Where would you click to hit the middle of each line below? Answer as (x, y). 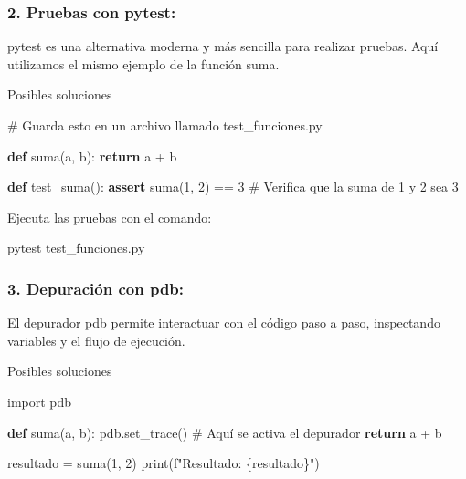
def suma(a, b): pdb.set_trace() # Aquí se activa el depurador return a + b (225, 432)
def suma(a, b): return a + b (92, 156)
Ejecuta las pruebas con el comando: (110, 217)
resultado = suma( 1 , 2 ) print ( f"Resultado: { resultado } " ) (164, 463)
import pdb (40, 401)
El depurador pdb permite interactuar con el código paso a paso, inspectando (224, 323)
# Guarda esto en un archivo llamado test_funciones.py (165, 125)
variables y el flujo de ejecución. (96, 340)
